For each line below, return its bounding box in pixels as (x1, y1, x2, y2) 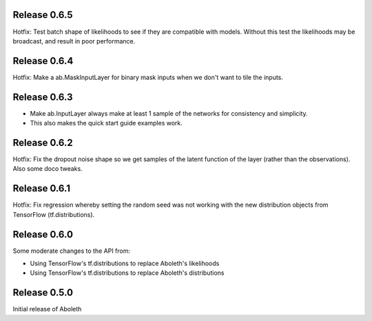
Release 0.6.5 (12, 9, 73, 21)
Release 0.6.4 (12, 55, 74, 67)
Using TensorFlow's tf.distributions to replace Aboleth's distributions (30, 269, 225, 277)
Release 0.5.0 (12, 287, 74, 299)
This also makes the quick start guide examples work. (30, 119, 183, 127)
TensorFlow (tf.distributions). (12, 210, 95, 218)
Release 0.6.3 (12, 91, 73, 103)
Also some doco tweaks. (12, 165, 83, 173)
